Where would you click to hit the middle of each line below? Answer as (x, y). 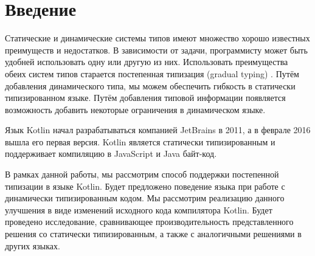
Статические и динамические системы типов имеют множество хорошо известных (157, 38)
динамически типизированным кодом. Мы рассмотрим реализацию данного (145, 198)
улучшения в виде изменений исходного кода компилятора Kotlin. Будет (139, 209)
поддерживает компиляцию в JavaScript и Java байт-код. (111, 154)
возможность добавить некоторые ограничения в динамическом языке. (135, 109)
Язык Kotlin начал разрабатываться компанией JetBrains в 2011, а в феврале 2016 (158, 130)
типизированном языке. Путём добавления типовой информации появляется (145, 98)
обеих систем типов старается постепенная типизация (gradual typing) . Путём (152, 73)
